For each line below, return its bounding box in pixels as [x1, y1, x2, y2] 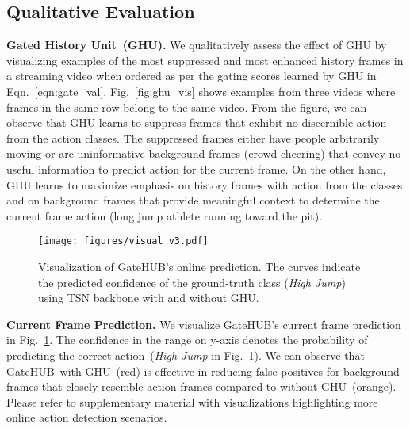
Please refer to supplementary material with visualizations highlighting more [6, 393, 378, 410]
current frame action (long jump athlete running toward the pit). [6, 207, 323, 224]
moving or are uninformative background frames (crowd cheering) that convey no [6, 145, 401, 162]
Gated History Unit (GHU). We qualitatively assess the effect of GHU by [6, 36, 387, 53]
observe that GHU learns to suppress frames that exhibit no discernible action [6, 114, 387, 131]
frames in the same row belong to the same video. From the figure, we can [6, 98, 367, 115]
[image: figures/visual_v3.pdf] [38, 235, 209, 247]
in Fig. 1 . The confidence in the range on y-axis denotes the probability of [6, 331, 368, 348]
